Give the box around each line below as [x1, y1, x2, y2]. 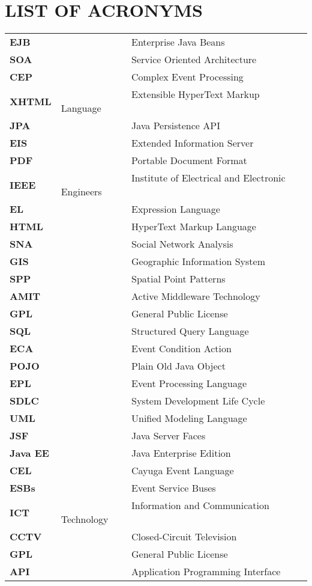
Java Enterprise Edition [131, 446, 231, 460]
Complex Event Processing [131, 70, 244, 84]
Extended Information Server [131, 136, 254, 150]
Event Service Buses [131, 481, 216, 495]
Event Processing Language [131, 376, 247, 391]
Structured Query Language [131, 324, 249, 338]
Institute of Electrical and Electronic [131, 171, 286, 185]
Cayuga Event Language [131, 463, 234, 478]
